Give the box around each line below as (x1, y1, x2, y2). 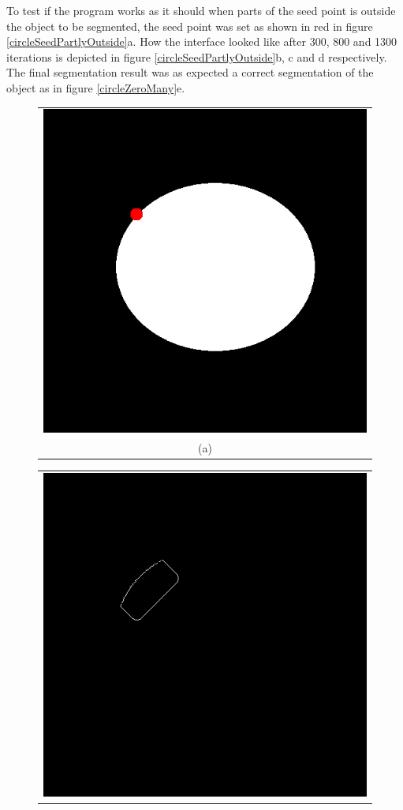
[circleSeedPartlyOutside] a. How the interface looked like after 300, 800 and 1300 (6, 33, 397, 50)
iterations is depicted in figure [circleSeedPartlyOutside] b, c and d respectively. (6, 48, 387, 65)
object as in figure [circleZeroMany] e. (6, 79, 185, 96)
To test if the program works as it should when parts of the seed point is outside (6, 2, 396, 18)
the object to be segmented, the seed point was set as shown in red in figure (6, 17, 373, 34)
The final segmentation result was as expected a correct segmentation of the (6, 64, 374, 81)
